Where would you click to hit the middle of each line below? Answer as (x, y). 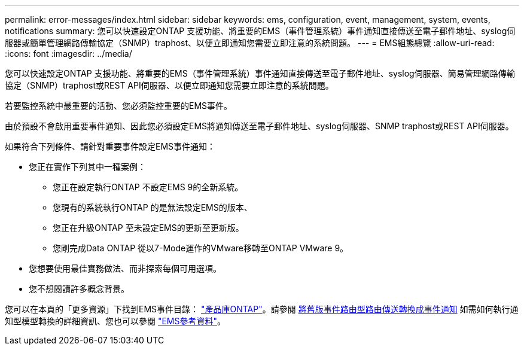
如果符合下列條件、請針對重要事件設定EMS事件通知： (110, 146)
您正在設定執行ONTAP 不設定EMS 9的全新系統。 (148, 187)
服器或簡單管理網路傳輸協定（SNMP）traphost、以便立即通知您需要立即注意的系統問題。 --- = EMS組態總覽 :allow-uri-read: (250, 43)
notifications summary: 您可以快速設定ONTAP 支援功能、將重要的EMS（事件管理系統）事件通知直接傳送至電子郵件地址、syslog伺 (260, 31)
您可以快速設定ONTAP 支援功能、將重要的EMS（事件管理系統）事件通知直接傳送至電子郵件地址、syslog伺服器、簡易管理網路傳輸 (260, 73)
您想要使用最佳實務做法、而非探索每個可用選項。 (125, 268)
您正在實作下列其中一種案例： (87, 167)
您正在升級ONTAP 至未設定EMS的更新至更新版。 (148, 228)
